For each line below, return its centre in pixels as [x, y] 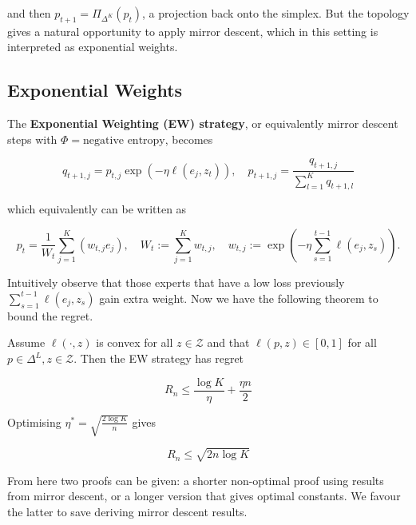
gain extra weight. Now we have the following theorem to [239, 298]
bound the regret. [50, 315]
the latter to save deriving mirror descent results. [127, 511]
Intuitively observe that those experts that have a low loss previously [176, 282]
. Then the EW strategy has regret [159, 358]
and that [228, 342]
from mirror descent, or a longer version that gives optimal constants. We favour [204, 496]
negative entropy [124, 140]
